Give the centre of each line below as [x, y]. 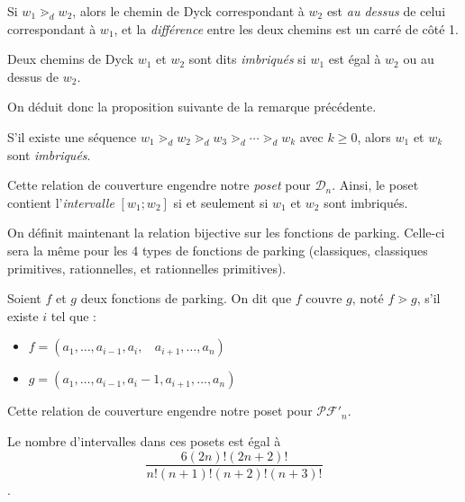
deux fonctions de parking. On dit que [186, 298]
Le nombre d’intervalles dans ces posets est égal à [144, 440]
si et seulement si [221, 202]
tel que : [74, 315]
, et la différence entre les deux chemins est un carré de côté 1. [286, 28]
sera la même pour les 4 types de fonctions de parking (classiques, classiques [218, 250]
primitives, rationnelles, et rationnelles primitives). [147, 268]
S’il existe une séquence [72, 136]
